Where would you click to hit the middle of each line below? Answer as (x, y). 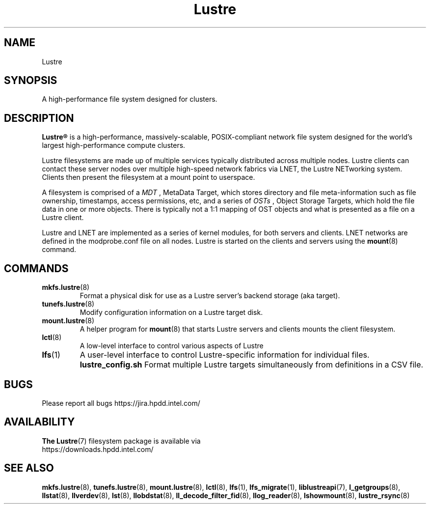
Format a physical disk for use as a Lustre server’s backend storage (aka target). (210, 296)
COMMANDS (36, 268)
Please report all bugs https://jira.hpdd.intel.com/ (121, 403)
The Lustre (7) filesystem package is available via (121, 441)
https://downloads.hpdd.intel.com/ (98, 449)
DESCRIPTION (39, 118)
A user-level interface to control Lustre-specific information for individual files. (225, 355)
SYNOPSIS (31, 81)
